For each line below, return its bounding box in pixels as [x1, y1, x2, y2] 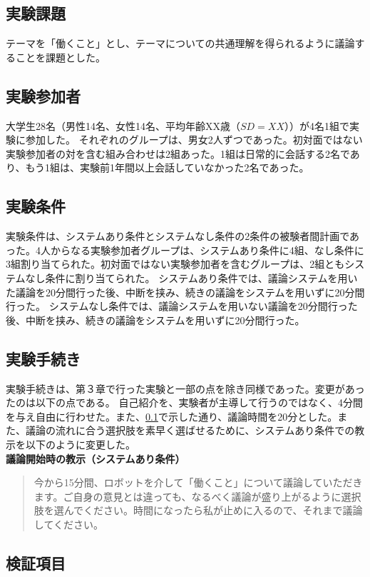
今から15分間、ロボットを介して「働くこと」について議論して [34, 475, 323, 490]
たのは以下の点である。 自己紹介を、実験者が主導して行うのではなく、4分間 [6, 395, 364, 410]
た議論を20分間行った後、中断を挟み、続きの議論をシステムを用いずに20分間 [6, 284, 365, 299]
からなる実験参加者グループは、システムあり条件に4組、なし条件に [50, 242, 364, 257]
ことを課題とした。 [15, 49, 106, 64]
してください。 [34, 516, 103, 531]
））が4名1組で [284, 118, 350, 133]
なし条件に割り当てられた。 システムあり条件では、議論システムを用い [25, 270, 358, 285]
